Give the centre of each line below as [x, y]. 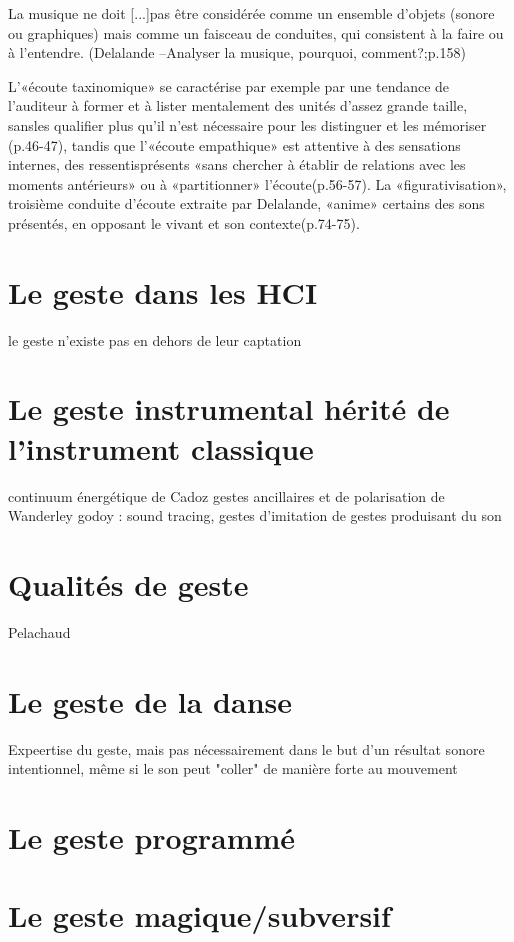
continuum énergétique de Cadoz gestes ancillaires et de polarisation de [226, 495]
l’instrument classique [161, 447]
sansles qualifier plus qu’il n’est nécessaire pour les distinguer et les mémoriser [247, 124]
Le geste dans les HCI [163, 291]
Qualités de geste [128, 583]
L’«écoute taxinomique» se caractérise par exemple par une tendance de [229, 85]
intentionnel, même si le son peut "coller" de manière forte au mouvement [233, 768]
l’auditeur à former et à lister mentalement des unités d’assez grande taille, [238, 105]
